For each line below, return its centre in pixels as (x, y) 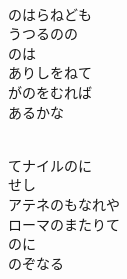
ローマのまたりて (64, 223)
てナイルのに (50, 164)
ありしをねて (50, 72)
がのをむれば (50, 91)
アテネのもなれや (64, 203)
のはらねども (50, 13)
